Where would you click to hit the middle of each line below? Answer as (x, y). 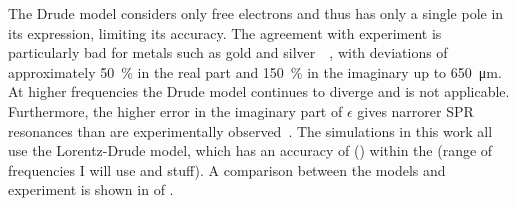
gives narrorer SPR (415, 110)
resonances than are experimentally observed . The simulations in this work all (250, 130)
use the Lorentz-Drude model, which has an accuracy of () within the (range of (250, 150)
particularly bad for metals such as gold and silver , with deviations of (228, 52)
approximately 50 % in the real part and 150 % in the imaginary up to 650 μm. (255, 71)
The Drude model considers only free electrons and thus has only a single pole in (256, 13)
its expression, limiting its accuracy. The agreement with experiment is (225, 32)
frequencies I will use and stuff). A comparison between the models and (227, 169)
